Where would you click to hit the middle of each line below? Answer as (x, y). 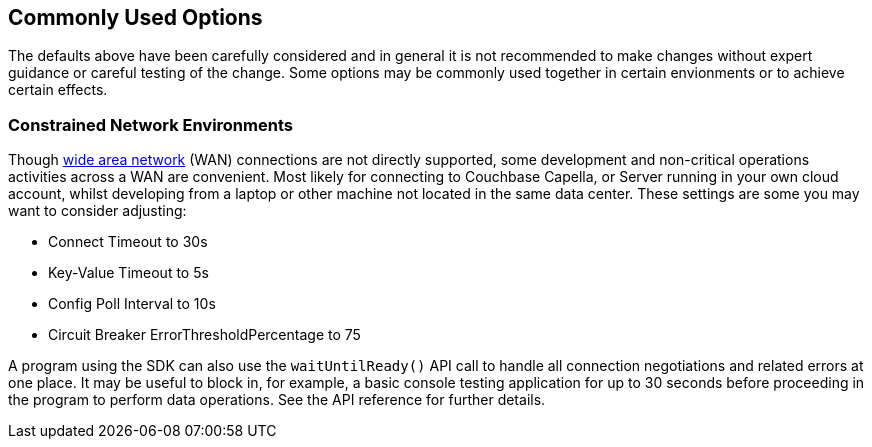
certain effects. (58, 90)
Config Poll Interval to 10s (132, 304)
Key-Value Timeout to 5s (128, 273)
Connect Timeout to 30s (128, 242)
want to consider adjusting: (97, 211)
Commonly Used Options (135, 17)
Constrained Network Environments (150, 124)
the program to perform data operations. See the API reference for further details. (277, 400)
